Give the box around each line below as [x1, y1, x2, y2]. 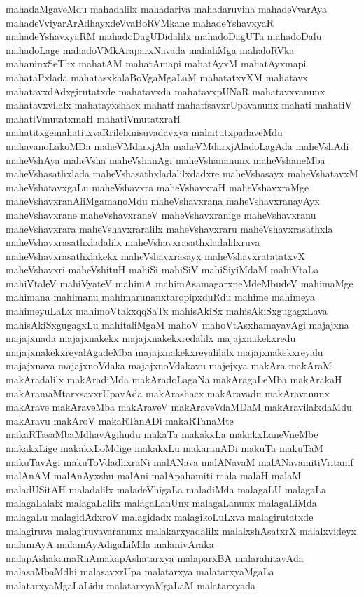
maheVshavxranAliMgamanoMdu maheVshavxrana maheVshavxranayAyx [6, 193, 320, 208]
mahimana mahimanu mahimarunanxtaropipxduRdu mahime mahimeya [6, 289, 316, 304]
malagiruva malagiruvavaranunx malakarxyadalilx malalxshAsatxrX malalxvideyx [6, 523, 356, 537]
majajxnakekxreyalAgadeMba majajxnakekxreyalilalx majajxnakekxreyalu [6, 344, 323, 359]
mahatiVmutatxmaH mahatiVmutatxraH [6, 111, 181, 125]
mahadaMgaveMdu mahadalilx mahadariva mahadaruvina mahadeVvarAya [6, 1, 328, 15]
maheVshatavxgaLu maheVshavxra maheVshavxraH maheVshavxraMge [6, 179, 309, 194]
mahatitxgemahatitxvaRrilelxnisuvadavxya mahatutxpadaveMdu [6, 125, 283, 139]
